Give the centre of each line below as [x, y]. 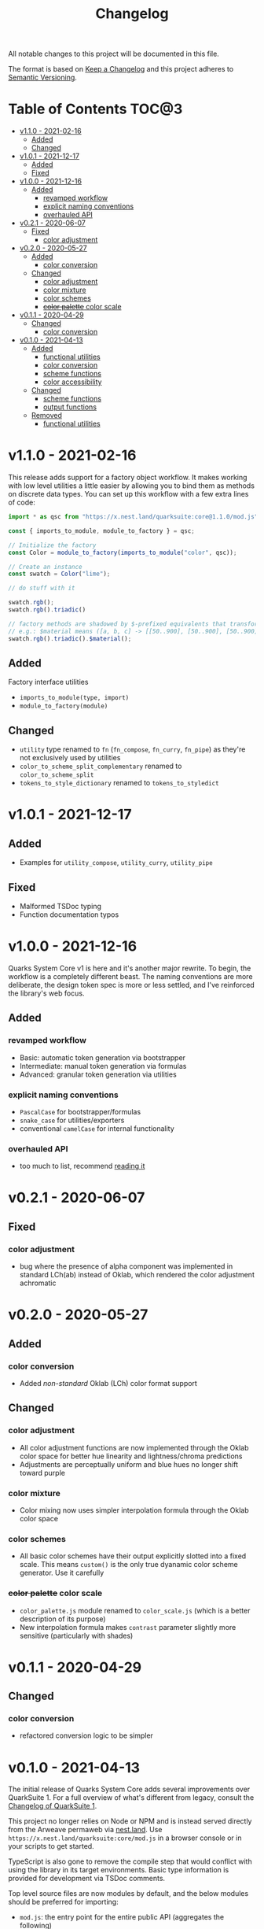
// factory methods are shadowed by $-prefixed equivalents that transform [135, 624]
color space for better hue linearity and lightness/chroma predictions [131, 1456]
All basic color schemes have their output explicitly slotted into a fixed [133, 1556]
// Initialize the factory [52, 545]
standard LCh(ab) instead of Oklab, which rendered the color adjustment [137, 1275]
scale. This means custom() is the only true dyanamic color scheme [128, 1565]
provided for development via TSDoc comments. [87, 1879]
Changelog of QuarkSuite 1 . [53, 1806]
